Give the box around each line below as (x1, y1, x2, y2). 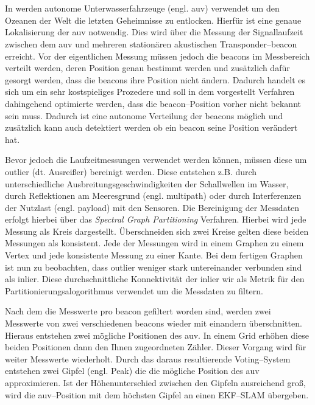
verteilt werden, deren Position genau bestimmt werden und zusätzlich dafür (5, 61, 290, 74)
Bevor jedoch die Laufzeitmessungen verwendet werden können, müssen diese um (5, 153, 307, 166)
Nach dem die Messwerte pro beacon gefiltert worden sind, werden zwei (5, 305, 271, 317)
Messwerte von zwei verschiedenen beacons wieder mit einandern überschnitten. (5, 317, 302, 330)
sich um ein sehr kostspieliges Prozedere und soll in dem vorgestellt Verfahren (5, 85, 295, 98)
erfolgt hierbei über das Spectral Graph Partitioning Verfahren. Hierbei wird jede (5, 213, 306, 226)
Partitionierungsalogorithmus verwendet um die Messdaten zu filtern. (5, 284, 263, 297)
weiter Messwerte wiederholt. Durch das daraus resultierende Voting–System (5, 352, 291, 365)
